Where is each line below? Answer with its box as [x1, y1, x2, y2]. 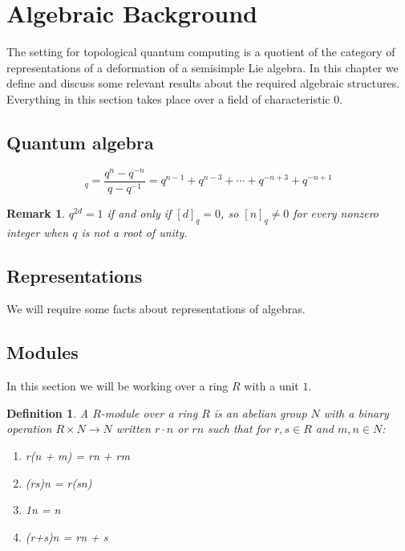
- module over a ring [100, 404, 198, 421]
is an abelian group [213, 404, 307, 421]
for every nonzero [293, 204, 379, 221]
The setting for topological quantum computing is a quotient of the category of [6, 43, 395, 60]
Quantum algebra [6, 129, 154, 154]
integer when [6, 223, 69, 240]
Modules [6, 340, 79, 365]
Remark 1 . [6, 204, 66, 221]
